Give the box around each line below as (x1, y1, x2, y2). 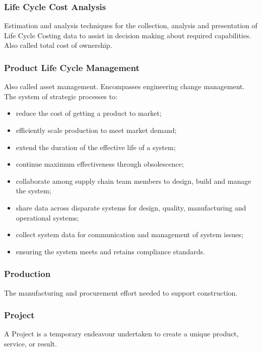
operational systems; (16, 212, 79, 223)
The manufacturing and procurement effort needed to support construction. (4, 287, 238, 298)
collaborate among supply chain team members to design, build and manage (16, 175, 251, 186)
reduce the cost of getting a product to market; (16, 108, 162, 118)
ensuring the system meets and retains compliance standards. (16, 246, 205, 256)
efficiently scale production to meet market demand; (16, 125, 177, 135)
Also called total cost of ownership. (4, 40, 112, 50)
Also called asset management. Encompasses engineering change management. (4, 81, 245, 92)
